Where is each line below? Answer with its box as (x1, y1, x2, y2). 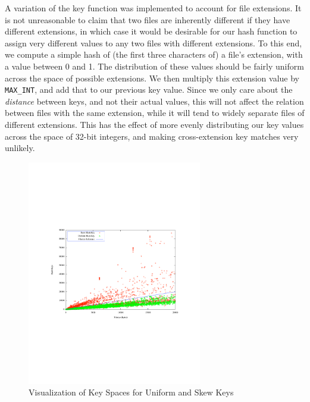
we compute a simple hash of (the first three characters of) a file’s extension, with (5, 48, 303, 61)
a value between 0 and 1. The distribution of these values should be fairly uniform (5, 59, 304, 72)
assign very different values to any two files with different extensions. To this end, (5, 36, 302, 49)
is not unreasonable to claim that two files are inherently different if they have (5, 13, 290, 26)
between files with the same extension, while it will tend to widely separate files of (5, 106, 305, 119)
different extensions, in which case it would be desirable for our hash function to (5, 25, 298, 37)
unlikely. (5, 142, 35, 154)
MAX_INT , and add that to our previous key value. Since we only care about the (5, 83, 293, 96)
